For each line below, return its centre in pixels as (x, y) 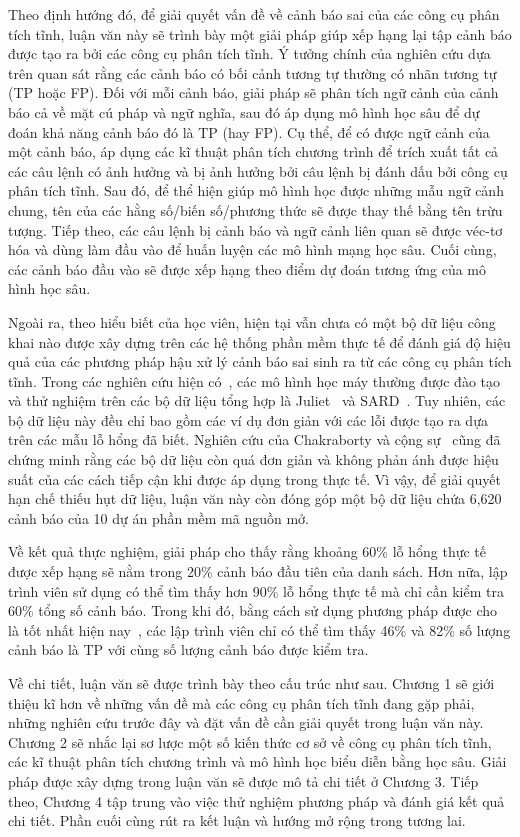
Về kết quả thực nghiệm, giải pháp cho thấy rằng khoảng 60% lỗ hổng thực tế (247, 551)
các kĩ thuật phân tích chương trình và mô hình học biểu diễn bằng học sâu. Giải (257, 761)
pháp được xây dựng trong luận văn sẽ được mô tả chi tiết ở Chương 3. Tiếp (243, 780)
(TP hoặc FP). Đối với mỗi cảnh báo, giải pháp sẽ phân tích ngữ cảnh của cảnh (253, 92)
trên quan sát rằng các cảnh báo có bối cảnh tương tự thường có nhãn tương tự (252, 72)
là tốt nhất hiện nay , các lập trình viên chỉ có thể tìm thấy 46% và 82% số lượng (259, 629)
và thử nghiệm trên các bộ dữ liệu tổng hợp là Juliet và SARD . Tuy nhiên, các (257, 400)
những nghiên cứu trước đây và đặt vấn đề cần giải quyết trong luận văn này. (246, 722)
